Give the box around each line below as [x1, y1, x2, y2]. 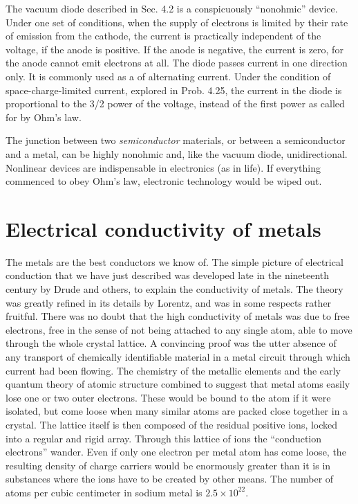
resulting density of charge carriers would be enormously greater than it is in [6, 458, 331, 472]
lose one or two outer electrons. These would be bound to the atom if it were [6, 390, 331, 404]
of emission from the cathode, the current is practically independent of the [6, 28, 321, 43]
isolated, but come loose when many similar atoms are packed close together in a [6, 404, 348, 418]
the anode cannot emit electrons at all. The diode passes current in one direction [6, 55, 348, 70]
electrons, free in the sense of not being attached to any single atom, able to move [6, 322, 352, 336]
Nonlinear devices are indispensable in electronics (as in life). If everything [6, 160, 321, 174]
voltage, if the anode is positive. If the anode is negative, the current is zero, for [6, 42, 343, 56]
